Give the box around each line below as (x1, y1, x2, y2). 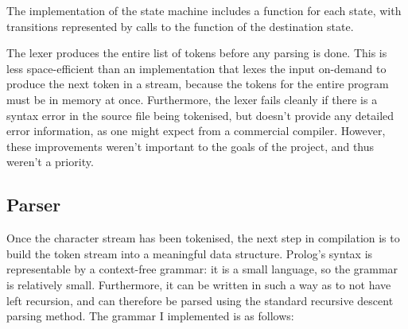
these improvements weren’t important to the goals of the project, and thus (6, 137, 375, 154)
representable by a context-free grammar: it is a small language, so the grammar (6, 261, 398, 277)
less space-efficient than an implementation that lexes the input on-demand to (6, 60, 387, 76)
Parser (6, 192, 61, 217)
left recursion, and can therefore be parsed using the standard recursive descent (6, 292, 394, 308)
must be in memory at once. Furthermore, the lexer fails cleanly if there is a (6, 91, 378, 107)
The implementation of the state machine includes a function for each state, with (6, 2, 402, 18)
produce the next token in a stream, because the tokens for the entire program (6, 75, 389, 92)
